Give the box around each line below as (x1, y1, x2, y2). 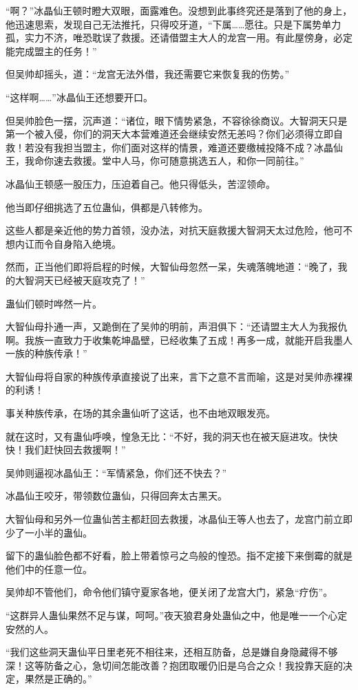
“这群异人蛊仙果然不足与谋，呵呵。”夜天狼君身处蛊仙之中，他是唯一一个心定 (6, 608, 348, 622)
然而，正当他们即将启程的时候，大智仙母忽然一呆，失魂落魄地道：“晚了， (6, 259, 338, 274)
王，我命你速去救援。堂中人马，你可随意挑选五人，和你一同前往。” (6, 153, 304, 168)
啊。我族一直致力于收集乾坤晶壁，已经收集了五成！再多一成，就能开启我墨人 (6, 332, 352, 347)
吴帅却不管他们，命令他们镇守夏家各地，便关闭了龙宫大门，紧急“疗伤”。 (6, 585, 333, 599)
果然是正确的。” (24, 671, 92, 686)
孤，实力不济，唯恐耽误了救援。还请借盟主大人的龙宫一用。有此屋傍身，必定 (6, 30, 352, 45)
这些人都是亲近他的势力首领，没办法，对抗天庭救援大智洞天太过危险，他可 (6, 223, 343, 237)
